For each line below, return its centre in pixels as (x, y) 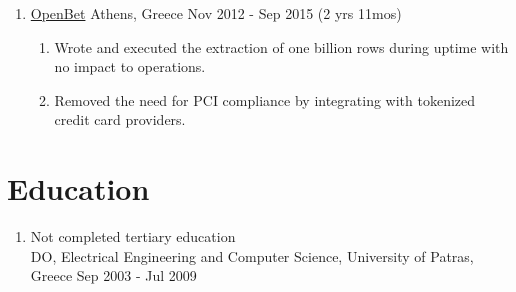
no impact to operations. (130, 66)
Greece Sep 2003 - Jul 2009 (113, 275)
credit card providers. (120, 119)
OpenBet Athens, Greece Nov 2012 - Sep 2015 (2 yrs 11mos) (216, 13)
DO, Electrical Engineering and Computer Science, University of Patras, (252, 255)
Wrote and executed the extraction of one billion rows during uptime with (281, 46)
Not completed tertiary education (133, 236)
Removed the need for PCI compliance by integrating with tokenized (265, 99)
